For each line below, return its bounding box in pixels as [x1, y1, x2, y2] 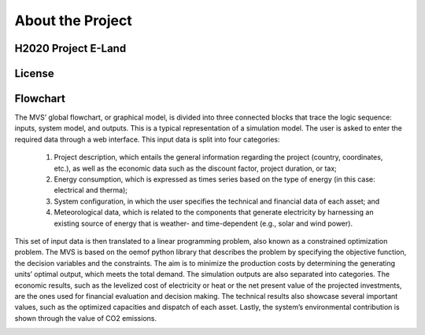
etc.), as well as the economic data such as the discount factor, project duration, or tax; [54, 164, 338, 173]
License [14, 67, 54, 80]
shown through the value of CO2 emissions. [14, 313, 157, 322]
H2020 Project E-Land [14, 42, 127, 55]
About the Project [14, 12, 133, 29]
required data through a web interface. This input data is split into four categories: [14, 134, 280, 144]
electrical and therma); [54, 186, 128, 195]
